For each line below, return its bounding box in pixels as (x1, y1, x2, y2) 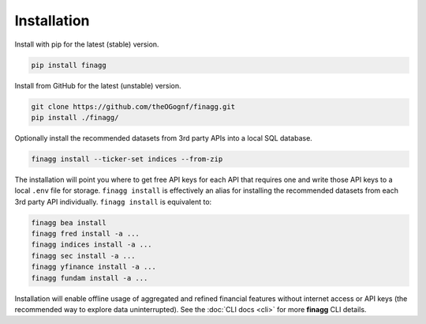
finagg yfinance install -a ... (31, 262, 157, 272)
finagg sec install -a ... (31, 251, 136, 260)
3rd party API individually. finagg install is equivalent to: (14, 197, 212, 206)
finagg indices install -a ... (31, 240, 153, 249)
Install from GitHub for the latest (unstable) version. (14, 81, 181, 90)
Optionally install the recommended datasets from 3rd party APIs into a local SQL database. (14, 133, 313, 142)
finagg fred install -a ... (31, 229, 140, 238)
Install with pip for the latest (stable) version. (14, 40, 159, 49)
